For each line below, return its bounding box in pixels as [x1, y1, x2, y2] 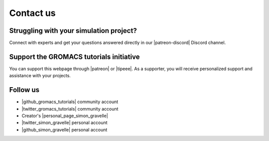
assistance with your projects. [9, 73, 71, 79]
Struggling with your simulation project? [9, 26, 137, 35]
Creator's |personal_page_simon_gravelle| [21, 113, 108, 119]
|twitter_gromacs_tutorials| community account [21, 106, 119, 112]
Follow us [9, 86, 40, 94]
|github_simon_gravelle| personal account [21, 127, 108, 133]
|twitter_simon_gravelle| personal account [21, 120, 108, 126]
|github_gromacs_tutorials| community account [21, 99, 119, 105]
